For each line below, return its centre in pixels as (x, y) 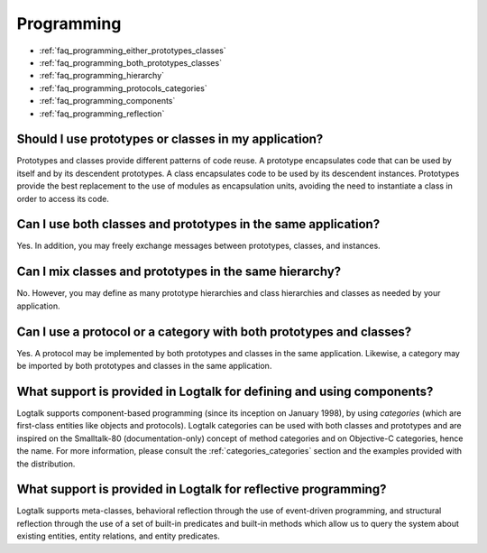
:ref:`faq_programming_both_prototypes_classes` (131, 62)
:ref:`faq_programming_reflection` (102, 114)
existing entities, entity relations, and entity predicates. (118, 536)
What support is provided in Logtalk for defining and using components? (225, 391)
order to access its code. (63, 198)
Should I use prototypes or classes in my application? (170, 139)
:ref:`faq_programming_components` (107, 101)
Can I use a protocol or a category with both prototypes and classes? (214, 332)
